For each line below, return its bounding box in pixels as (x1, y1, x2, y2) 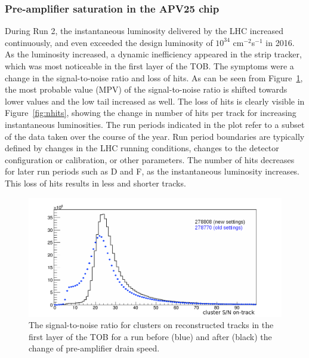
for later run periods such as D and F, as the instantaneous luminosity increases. (5, 165, 300, 178)
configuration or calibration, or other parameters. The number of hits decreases (5, 153, 295, 166)
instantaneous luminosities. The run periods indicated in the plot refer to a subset (5, 118, 305, 130)
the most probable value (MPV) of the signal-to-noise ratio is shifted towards (5, 83, 288, 96)
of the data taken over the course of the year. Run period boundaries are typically (5, 130, 305, 142)
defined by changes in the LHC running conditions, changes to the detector (5, 142, 279, 154)
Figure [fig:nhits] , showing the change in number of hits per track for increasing (5, 106, 296, 119)
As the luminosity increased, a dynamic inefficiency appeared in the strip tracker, (5, 48, 302, 60)
